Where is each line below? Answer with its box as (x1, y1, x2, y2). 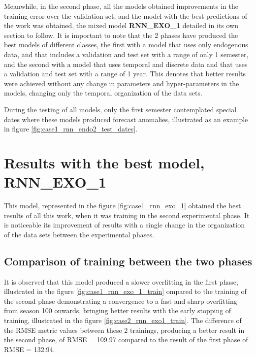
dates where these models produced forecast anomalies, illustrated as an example (4, 114, 248, 124)
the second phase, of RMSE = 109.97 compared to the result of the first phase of (4, 334, 248, 345)
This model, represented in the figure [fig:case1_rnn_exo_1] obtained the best (4, 200, 241, 211)
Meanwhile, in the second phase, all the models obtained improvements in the (4, 1, 238, 11)
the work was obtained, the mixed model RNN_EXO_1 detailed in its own (4, 20, 239, 31)
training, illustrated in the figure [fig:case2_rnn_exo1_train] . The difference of (4, 315, 242, 325)
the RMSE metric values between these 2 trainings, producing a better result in (4, 324, 245, 335)
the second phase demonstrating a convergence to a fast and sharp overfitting (4, 295, 237, 306)
